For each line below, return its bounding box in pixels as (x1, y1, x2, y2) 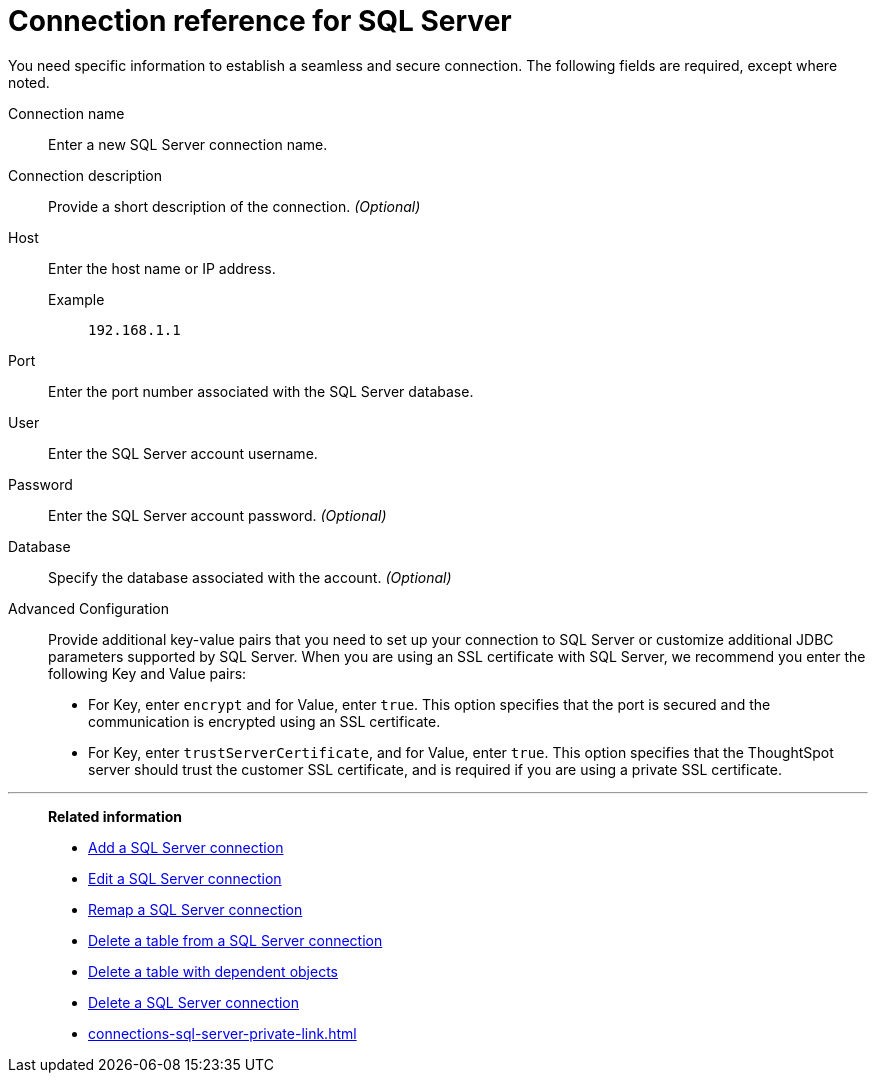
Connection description (8, 166, 163, 184)
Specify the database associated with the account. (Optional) (48, 568, 452, 586)
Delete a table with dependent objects (88, 962, 338, 980)
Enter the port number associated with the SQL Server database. (48, 382, 474, 400)
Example (48, 290, 105, 308)
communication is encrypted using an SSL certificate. (88, 712, 441, 730)
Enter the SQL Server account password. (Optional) (48, 506, 387, 524)
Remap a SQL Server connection (88, 900, 303, 918)
